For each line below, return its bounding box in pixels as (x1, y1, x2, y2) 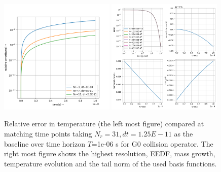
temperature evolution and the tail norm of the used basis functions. (4, 158, 217, 168)
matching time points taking (4, 128, 92, 139)
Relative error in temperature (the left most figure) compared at (4, 118, 204, 129)
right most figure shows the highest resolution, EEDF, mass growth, (4, 148, 215, 159)
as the (174, 128, 193, 139)
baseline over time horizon (4, 138, 85, 149)
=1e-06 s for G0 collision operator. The (91, 138, 213, 149)
